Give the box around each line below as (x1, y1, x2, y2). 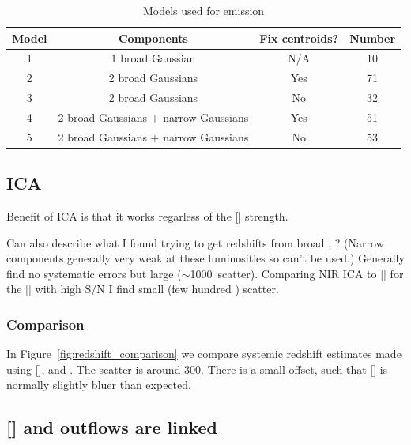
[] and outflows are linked (6, 415, 217, 439)
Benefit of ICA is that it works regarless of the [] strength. (6, 208, 288, 224)
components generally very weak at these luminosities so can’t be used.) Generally (6, 250, 405, 266)
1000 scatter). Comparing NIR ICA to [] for (190, 265, 404, 281)
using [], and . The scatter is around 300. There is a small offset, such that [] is (6, 360, 388, 377)
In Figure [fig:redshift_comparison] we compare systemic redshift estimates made (6, 345, 402, 362)
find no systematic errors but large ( (6, 265, 182, 281)
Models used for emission (142, 2, 265, 18)
